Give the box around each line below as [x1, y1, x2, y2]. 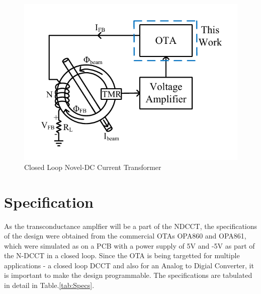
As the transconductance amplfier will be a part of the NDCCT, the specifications [4, 220, 257, 231]
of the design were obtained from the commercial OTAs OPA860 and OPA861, [4, 230, 246, 241]
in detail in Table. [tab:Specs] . [4, 280, 95, 290]
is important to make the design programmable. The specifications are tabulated [4, 270, 252, 280]
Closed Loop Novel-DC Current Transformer [24, 161, 161, 172]
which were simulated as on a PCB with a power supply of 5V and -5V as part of [4, 240, 255, 251]
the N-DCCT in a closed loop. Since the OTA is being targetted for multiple [4, 250, 240, 261]
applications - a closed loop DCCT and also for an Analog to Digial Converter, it [4, 260, 254, 270]
